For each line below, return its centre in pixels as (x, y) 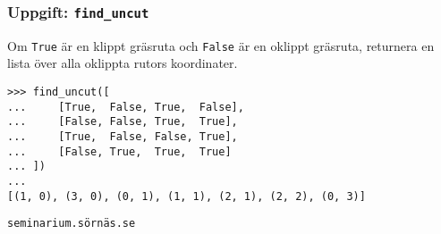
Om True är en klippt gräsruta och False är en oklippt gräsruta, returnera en (221, 45)
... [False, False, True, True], (123, 122)
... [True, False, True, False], (126, 107)
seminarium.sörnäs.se (72, 224)
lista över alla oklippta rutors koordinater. (123, 63)
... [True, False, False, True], (123, 137)
